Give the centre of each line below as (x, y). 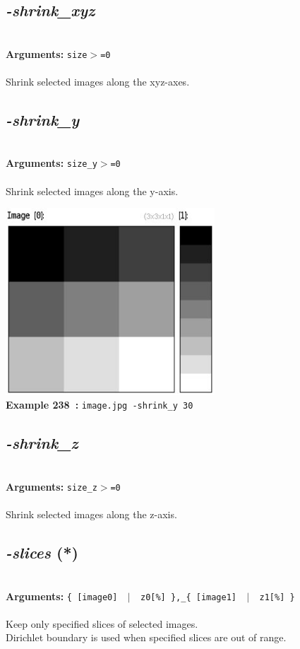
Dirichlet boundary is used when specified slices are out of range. (146, 637)
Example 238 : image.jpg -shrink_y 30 (100, 405)
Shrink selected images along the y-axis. (92, 191)
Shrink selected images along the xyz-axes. (98, 82)
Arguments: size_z (52, 486)
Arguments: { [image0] (62, 596)
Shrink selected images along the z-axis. (91, 514)
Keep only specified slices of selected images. (102, 623)
